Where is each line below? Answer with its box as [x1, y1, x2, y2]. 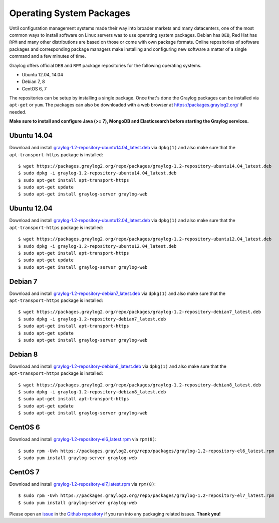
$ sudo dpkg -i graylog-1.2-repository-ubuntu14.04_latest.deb [18, 170, 177, 176]
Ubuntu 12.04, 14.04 [22, 71, 64, 77]
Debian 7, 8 [22, 78, 45, 85]
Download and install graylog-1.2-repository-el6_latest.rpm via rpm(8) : [9, 436, 157, 442]
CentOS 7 [9, 468, 40, 476]
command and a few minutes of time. [9, 53, 86, 59]
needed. [9, 109, 27, 115]
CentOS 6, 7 [22, 85, 47, 91]
